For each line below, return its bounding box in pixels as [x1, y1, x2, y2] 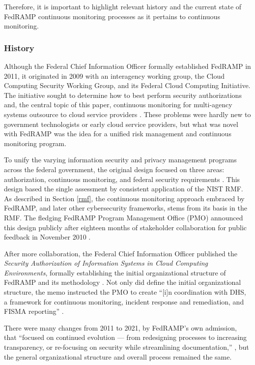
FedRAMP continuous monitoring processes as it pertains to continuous [4, 11, 220, 21]
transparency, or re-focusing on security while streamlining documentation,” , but [4, 342, 249, 352]
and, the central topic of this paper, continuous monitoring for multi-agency [4, 99, 232, 110]
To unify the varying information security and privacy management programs [4, 154, 237, 165]
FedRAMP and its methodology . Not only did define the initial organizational [4, 277, 241, 287]
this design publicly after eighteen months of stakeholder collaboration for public [4, 222, 247, 232]
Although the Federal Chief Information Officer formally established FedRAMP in [4, 61, 251, 71]
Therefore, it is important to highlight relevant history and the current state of [4, 1, 242, 11]
